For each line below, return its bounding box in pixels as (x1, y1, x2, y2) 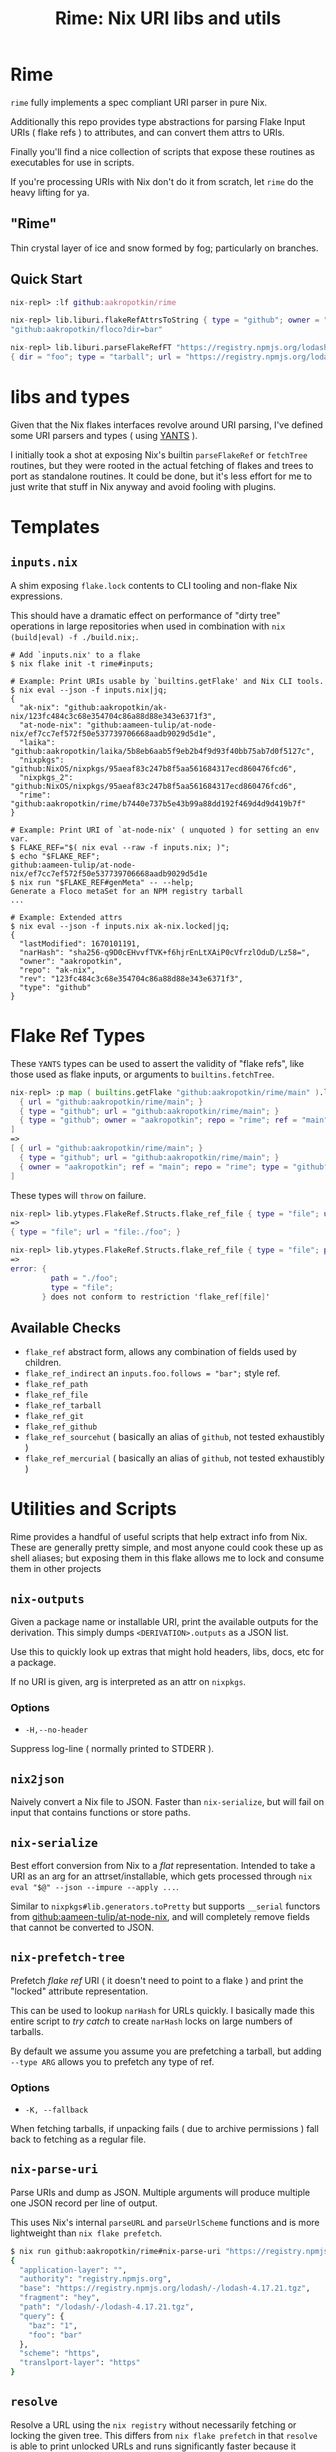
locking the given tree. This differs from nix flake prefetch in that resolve (10, 2429, 318, 2441)
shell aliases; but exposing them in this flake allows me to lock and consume (10, 1552, 325, 1564)
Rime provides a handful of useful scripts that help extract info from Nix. (10, 1531, 308, 1543)
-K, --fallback (24, 2105, 89, 2116)
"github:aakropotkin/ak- (63, 702, 168, 712)
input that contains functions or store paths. (10, 1807, 191, 1819)
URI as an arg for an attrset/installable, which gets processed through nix (10, 1870, 313, 1882)
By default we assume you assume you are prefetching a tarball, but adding (10, 2045, 322, 2057)
